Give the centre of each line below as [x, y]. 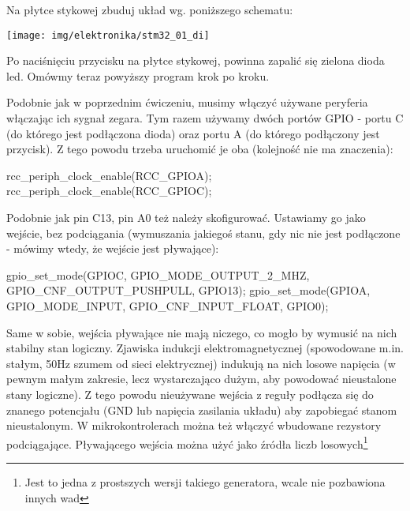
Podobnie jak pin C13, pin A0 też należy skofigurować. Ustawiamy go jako [186, 217]
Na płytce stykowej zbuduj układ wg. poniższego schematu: [150, 9]
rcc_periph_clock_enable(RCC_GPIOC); [109, 191]
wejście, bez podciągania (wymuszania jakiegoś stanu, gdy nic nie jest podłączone [203, 233]
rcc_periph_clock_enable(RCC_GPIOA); [109, 175]
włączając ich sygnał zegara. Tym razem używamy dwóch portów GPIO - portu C [205, 118]
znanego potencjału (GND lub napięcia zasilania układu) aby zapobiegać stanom [202, 410]
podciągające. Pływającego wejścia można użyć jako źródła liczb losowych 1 [187, 442]
